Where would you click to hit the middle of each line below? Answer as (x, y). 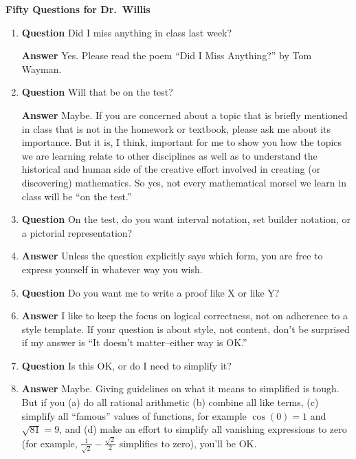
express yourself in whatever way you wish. (112, 269)
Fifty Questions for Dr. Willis (78, 9)
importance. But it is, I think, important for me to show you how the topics (182, 142)
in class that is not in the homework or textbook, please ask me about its (176, 128)
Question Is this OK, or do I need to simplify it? (126, 365)
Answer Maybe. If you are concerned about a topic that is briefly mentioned (185, 115)
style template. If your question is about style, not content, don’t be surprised (186, 329)
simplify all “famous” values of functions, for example (134, 415)
